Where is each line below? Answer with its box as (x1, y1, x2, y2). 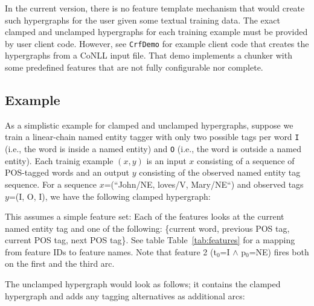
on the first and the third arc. (5, 257, 115, 270)
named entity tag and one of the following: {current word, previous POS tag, (5, 222, 290, 234)
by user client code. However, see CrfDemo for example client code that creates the (5, 37, 309, 49)
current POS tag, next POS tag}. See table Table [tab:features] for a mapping (5, 234, 295, 246)
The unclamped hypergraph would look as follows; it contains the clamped (5, 278, 281, 290)
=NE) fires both (249, 245, 309, 258)
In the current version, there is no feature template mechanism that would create (5, 2, 305, 14)
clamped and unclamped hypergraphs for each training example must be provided (5, 25, 308, 38)
